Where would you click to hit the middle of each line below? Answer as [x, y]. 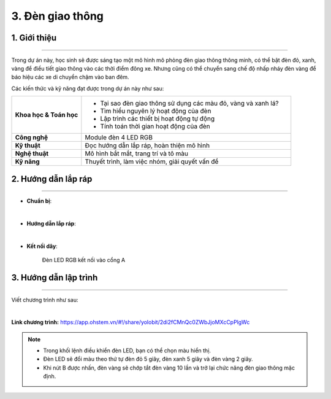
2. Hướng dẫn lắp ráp [52, 179]
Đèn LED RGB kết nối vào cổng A [84, 260]
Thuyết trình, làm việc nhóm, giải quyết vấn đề [152, 161]
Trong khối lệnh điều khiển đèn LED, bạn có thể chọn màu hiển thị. [127, 351]
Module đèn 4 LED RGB [119, 138]
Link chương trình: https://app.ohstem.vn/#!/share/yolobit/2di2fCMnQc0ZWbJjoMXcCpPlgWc [131, 322]
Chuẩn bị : [39, 201]
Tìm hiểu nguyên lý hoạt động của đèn [156, 111]
